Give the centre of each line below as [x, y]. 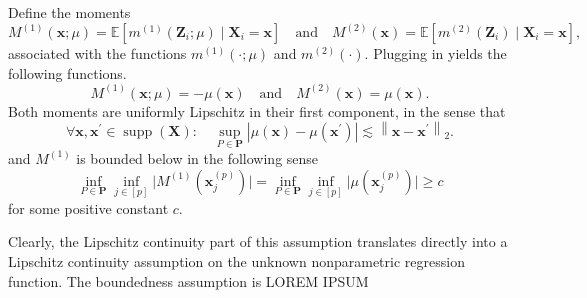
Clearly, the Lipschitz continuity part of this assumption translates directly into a [258, 241]
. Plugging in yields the [435, 53]
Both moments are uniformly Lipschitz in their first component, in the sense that [257, 110]
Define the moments [69, 12]
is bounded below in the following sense [197, 157]
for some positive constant [88, 207]
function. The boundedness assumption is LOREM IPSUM [188, 280]
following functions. [67, 72]
